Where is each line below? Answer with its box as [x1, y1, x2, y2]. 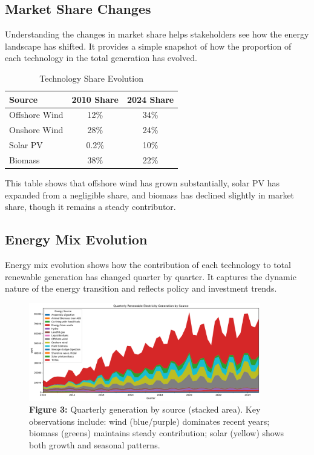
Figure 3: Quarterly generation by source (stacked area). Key [29, 403, 261, 416]
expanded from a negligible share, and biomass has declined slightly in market [5, 188, 295, 201]
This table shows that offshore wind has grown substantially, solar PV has [5, 177, 280, 189]
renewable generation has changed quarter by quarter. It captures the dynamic [5, 270, 296, 283]
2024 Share [126, 93, 174, 105]
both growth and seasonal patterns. [29, 438, 160, 451]
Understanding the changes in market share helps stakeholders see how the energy [5, 28, 309, 41]
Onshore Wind [9, 123, 64, 136]
